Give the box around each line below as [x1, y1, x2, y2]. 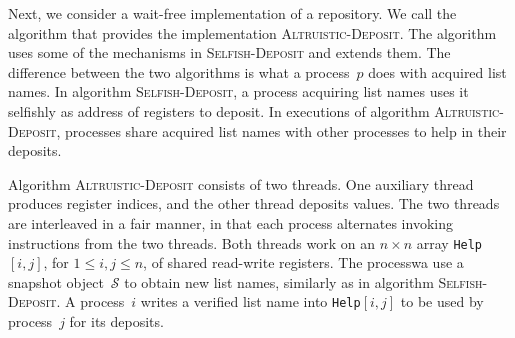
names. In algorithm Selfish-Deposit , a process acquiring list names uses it [8, 81, 469, 102]
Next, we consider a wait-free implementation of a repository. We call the [8, 3, 457, 23]
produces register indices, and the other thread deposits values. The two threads [8, 193, 500, 214]
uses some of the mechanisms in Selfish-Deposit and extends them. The [8, 42, 451, 63]
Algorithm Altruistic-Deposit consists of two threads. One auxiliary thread [8, 173, 474, 194]
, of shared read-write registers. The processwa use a [143, 252, 464, 273]
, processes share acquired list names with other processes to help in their [56, 120, 507, 141]
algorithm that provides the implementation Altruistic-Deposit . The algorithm [8, 22, 497, 43]
